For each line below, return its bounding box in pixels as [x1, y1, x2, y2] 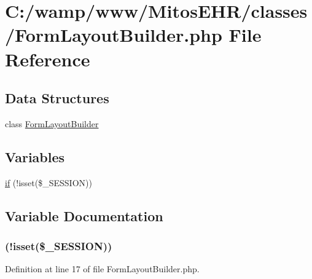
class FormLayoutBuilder [5, 117, 99, 130]
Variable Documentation [5, 206, 163, 225]
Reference [5, 46, 90, 71]
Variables [5, 147, 65, 166]
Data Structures [5, 88, 109, 108]
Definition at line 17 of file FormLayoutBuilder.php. [5, 262, 200, 275]
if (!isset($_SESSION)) [5, 176, 92, 189]
